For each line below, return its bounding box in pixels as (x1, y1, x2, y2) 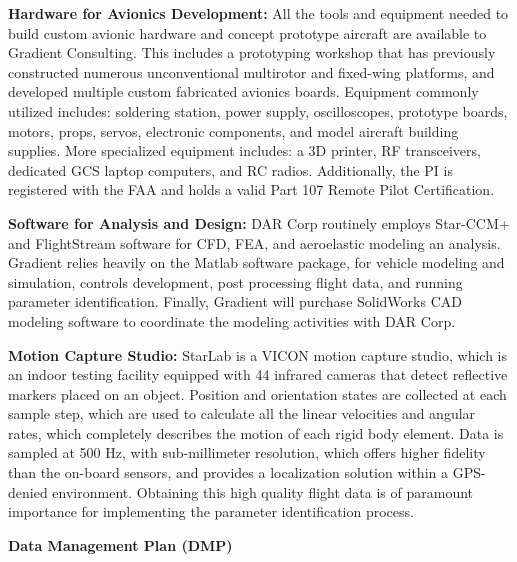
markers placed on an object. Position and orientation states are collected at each (8, 383, 507, 404)
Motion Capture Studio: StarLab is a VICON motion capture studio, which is (8, 344, 507, 365)
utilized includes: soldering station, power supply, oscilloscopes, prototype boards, (8, 100, 508, 121)
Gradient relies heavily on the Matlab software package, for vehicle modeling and (8, 252, 505, 273)
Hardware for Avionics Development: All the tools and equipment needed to (8, 3, 509, 23)
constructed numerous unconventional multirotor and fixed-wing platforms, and (8, 61, 495, 82)
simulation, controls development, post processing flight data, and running (8, 271, 463, 292)
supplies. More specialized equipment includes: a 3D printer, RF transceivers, (8, 140, 481, 161)
